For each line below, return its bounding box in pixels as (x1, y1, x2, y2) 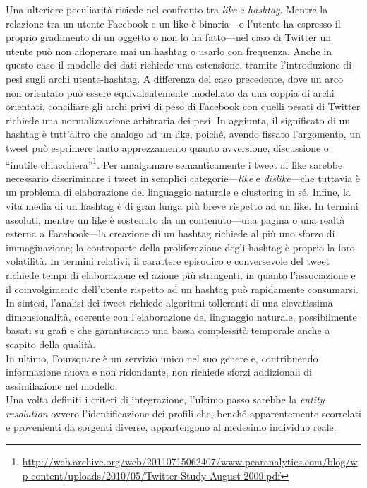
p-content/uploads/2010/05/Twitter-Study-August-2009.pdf (22, 468, 281, 482)
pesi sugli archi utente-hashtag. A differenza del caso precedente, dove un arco (6, 71, 343, 85)
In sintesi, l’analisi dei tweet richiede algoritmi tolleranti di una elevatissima (6, 295, 333, 310)
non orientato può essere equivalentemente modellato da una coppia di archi (6, 85, 335, 100)
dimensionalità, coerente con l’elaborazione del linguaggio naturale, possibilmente (6, 309, 357, 323)
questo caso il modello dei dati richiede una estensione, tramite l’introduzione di (6, 57, 352, 72)
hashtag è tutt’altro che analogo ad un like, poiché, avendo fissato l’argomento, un (6, 126, 361, 141)
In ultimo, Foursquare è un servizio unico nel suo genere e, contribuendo (6, 350, 318, 365)
